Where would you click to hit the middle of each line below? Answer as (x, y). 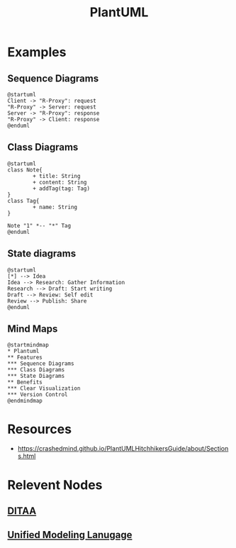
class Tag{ (23, 201)
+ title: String (57, 176)
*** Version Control (38, 395)
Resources (40, 429)
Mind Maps (33, 329)
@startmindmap (28, 345)
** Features (25, 358)
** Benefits (25, 382)
